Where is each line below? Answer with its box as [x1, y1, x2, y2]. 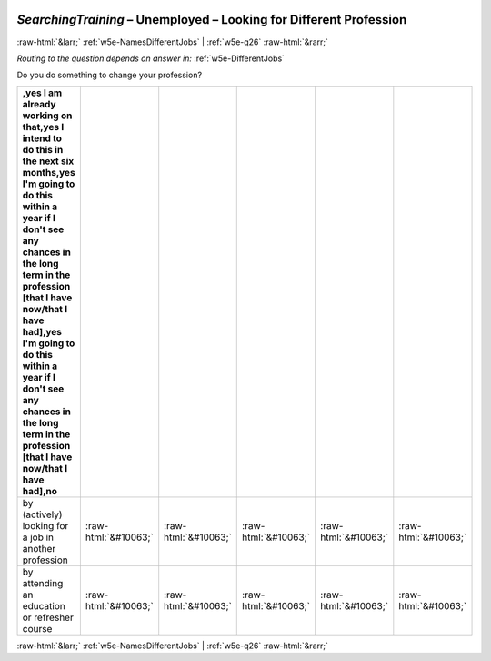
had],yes [22, 325, 63, 338]
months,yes [22, 166, 76, 178]
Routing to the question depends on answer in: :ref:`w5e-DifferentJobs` [16, 53, 286, 64]
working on [22, 109, 73, 122]
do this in [22, 143, 64, 156]
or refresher [22, 611, 75, 624]
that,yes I [22, 120, 65, 133]
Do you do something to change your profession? [16, 69, 203, 81]
